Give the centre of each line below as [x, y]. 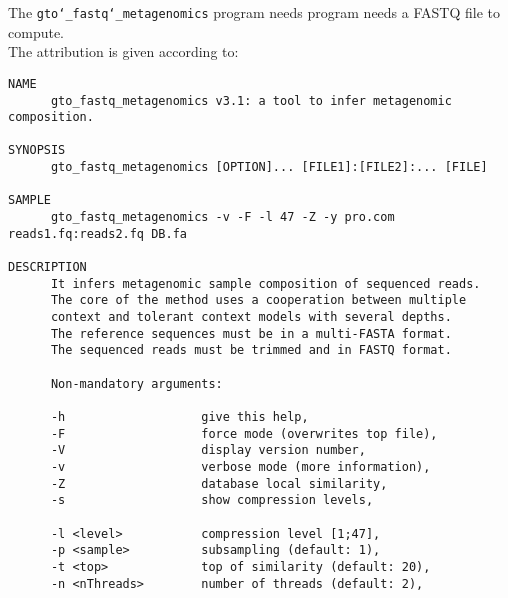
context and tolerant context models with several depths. [251, 317]
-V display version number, [208, 450]
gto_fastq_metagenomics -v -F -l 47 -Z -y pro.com [222, 217]
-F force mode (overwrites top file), [244, 433]
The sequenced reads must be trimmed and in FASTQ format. [251, 350]
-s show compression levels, [212, 500]
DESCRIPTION [47, 267]
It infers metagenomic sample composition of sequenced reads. [265, 283]
